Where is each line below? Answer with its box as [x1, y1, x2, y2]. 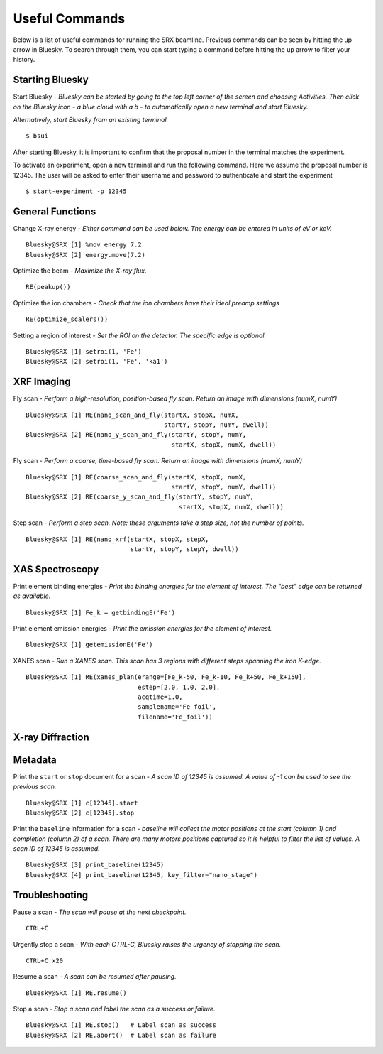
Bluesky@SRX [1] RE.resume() [26, 989, 127, 997]
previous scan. [13, 782, 57, 791]
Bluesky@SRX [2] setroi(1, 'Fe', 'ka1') [26, 357, 168, 366]
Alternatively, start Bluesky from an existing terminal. [13, 116, 169, 124]
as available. [13, 592, 51, 600]
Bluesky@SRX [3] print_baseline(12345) [26, 861, 165, 869]
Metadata [13, 754, 57, 766]
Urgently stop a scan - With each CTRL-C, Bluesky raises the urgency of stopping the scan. [13, 940, 282, 948]
